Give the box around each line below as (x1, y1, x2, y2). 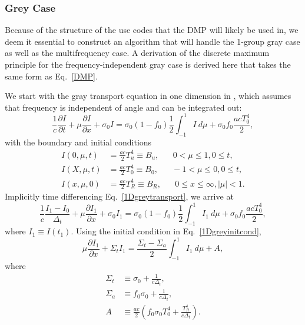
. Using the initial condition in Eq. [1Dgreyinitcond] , (71, 225, 261, 237)
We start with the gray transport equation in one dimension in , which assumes (5, 89, 291, 102)
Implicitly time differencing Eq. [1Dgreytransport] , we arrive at (5, 190, 234, 203)
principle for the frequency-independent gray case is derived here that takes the (5, 58, 291, 70)
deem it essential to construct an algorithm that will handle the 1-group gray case (5, 35, 300, 47)
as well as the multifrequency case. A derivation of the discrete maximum (5, 47, 270, 59)
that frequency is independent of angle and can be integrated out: (5, 101, 242, 113)
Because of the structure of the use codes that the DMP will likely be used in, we (5, 24, 299, 36)
